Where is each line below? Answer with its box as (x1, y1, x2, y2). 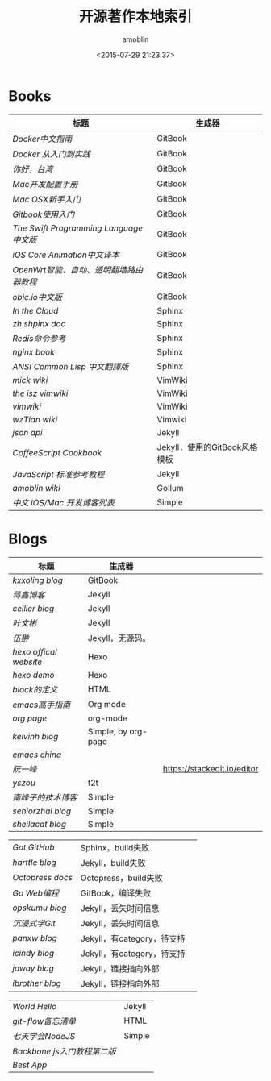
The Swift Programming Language (12, 222, 144, 234)
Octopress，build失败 (80, 872, 163, 884)
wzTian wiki (12, 414, 58, 425)
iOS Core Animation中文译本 (12, 249, 119, 260)
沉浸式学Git (12, 917, 56, 929)
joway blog (12, 963, 54, 974)
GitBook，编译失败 (80, 888, 152, 899)
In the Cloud (12, 305, 59, 316)
